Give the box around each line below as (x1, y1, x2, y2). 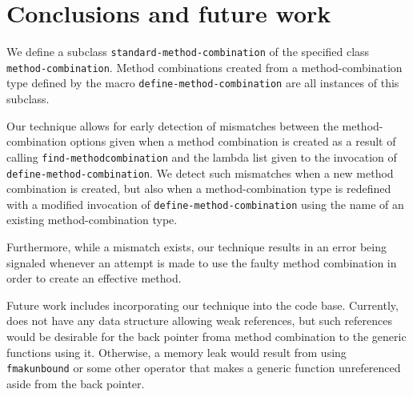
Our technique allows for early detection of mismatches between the (6, 117, 339, 134)
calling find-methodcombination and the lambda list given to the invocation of (6, 148, 397, 165)
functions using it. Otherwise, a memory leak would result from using (6, 343, 347, 360)
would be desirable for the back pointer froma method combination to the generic (6, 328, 407, 344)
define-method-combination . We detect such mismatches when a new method (6, 164, 394, 181)
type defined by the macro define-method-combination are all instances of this (6, 74, 399, 91)
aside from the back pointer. (6, 375, 145, 391)
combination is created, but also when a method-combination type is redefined (6, 180, 391, 197)
